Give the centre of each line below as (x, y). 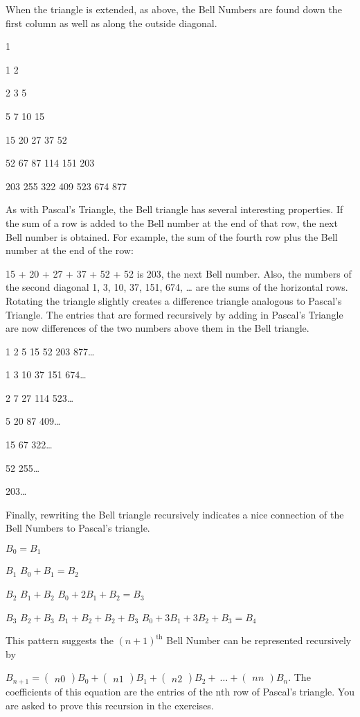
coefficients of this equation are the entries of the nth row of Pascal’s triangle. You (180, 691)
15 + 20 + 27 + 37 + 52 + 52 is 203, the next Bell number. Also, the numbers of (179, 273)
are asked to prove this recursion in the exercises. (110, 705)
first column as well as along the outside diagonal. (111, 23)
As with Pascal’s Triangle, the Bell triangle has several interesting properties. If (174, 209)
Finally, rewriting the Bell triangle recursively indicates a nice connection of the (175, 514)
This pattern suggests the (60, 640)
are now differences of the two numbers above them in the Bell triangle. (157, 328)
